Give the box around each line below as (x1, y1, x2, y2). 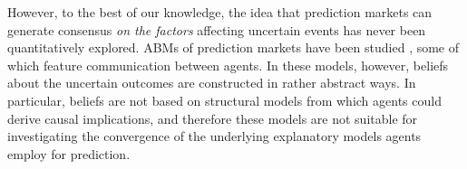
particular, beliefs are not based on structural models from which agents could (7, 90, 442, 109)
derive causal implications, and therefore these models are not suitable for (7, 108, 418, 127)
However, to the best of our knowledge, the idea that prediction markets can (7, 3, 433, 21)
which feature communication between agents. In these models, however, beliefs (7, 55, 449, 74)
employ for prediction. (7, 144, 131, 163)
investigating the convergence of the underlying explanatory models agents (7, 127, 422, 146)
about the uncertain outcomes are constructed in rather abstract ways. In (7, 73, 416, 92)
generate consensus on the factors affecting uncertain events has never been (7, 20, 426, 39)
